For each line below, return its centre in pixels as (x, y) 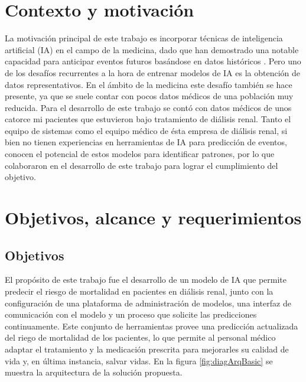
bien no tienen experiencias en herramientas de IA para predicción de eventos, (146, 142)
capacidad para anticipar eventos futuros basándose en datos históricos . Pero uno (153, 61)
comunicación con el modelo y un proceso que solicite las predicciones (131, 314)
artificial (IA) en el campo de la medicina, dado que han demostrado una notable (152, 49)
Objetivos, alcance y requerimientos (153, 218)
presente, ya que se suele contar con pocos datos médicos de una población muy (149, 96)
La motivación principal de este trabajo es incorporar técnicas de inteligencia (144, 38)
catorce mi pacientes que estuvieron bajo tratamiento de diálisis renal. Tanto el (148, 119)
